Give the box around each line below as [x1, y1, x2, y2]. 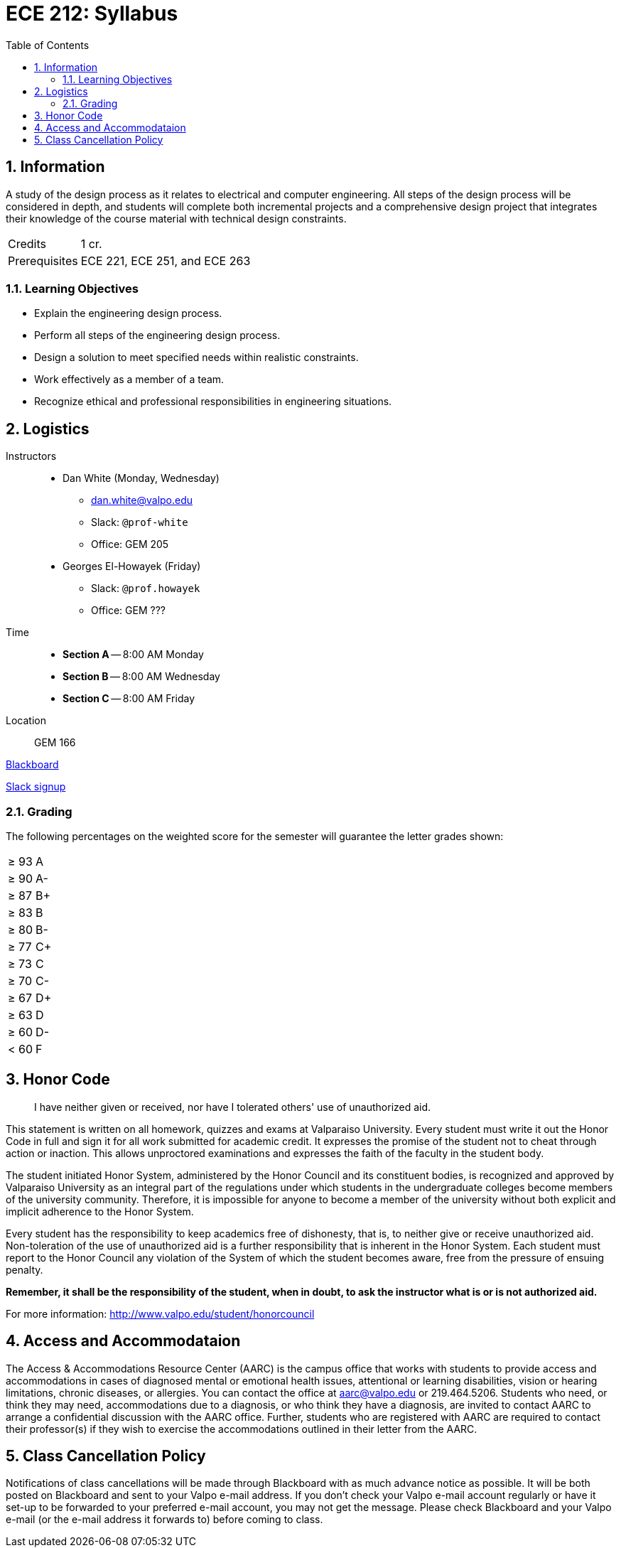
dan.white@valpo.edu [91, 494, 193, 507]
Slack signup [6, 780, 66, 793]
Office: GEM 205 [91, 538, 169, 551]
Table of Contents [6, 38, 90, 51]
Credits [8, 236, 46, 251]
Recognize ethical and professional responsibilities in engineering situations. [34, 395, 392, 408]
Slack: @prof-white [91, 516, 188, 529]
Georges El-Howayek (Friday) [63, 560, 201, 573]
